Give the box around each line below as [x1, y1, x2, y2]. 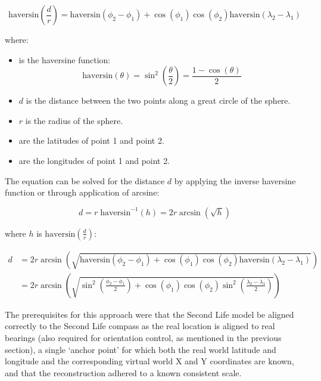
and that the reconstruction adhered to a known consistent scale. [5, 366, 242, 379]
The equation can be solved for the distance [5, 174, 165, 187]
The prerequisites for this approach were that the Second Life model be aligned [5, 308, 294, 320]
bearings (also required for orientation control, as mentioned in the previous [5, 332, 282, 343]
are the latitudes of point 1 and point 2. [18, 134, 164, 147]
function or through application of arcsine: [5, 186, 160, 199]
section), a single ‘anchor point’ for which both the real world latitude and [5, 343, 276, 355]
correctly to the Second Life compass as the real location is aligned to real [5, 320, 275, 332]
